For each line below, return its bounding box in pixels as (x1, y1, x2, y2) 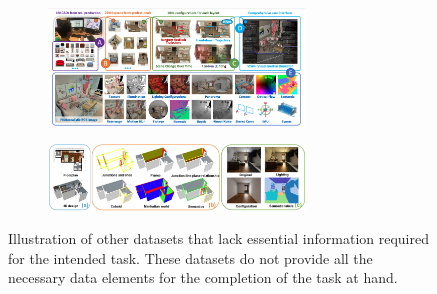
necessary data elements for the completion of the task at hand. (8, 267, 398, 288)
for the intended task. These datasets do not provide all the (8, 247, 373, 268)
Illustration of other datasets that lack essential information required (8, 228, 429, 249)
